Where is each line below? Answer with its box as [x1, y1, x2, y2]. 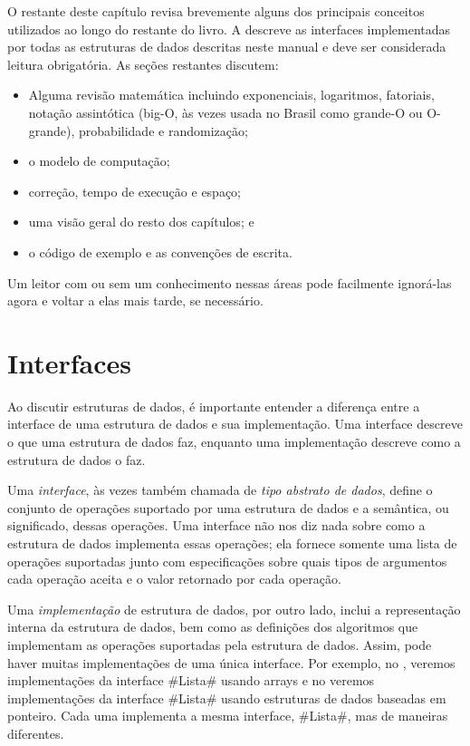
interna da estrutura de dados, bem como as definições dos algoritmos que [7, 617, 418, 636]
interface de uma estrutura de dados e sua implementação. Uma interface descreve [7, 414, 463, 433]
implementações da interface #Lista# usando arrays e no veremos [7, 671, 375, 690]
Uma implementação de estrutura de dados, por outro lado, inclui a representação [7, 599, 461, 618]
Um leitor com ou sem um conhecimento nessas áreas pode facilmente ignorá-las [7, 273, 452, 292]
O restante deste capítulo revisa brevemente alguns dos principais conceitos [7, 2, 425, 20]
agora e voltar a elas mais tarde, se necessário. [7, 291, 264, 310]
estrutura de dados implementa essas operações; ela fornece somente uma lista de [7, 534, 457, 552]
